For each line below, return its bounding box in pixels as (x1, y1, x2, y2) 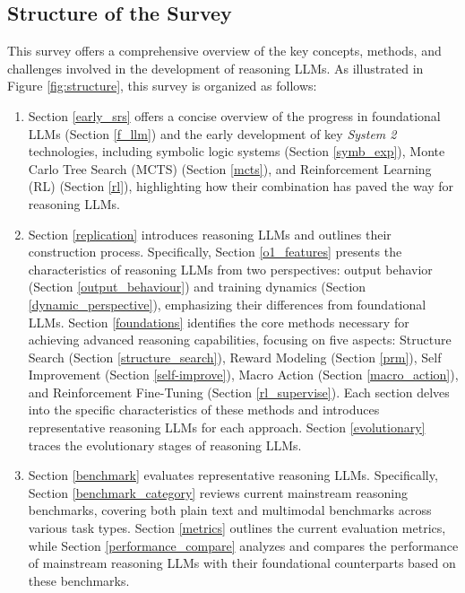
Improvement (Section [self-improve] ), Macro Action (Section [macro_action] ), (28, 365, 459, 384)
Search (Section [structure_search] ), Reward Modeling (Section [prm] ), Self (28, 347, 442, 366)
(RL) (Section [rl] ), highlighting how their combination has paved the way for (28, 177, 454, 196)
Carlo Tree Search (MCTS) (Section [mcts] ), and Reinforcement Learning (28, 159, 432, 178)
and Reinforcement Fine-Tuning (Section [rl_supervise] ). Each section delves (28, 382, 450, 401)
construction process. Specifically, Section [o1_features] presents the (28, 242, 402, 261)
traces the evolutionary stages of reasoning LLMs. (28, 435, 302, 454)
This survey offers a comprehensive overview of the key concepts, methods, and (7, 41, 442, 60)
